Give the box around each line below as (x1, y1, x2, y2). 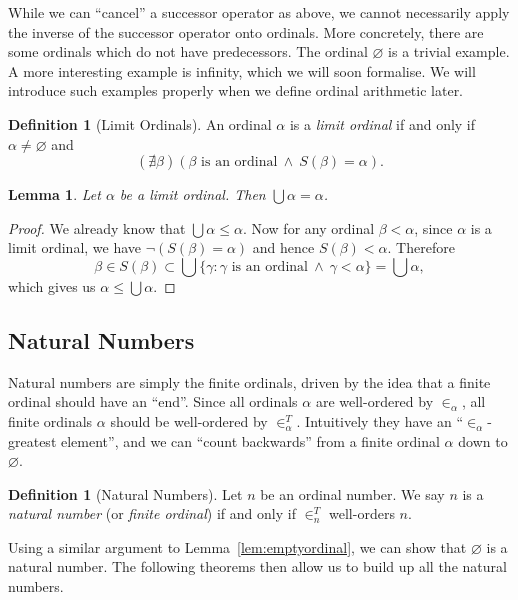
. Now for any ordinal (242, 217, 375, 238)
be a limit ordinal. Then (119, 184, 266, 205)
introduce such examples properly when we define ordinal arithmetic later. (8, 80, 464, 101)
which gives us (8, 275, 96, 296)
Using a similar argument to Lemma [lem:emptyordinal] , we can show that (8, 536, 467, 557)
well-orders (329, 503, 395, 524)
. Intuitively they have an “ (296, 410, 463, 431)
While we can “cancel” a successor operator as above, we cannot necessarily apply (8, 2, 510, 22)
